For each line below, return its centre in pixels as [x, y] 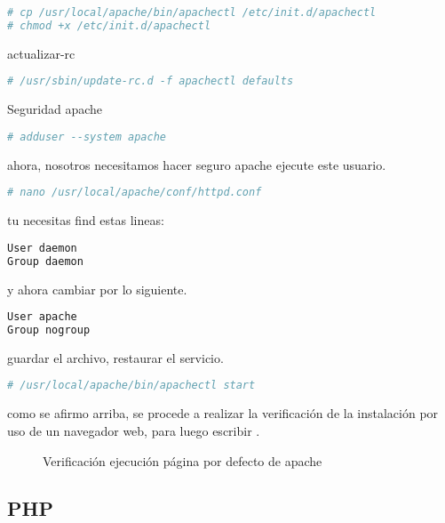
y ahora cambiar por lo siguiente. [97, 289]
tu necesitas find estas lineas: [86, 220]
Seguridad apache [55, 109]
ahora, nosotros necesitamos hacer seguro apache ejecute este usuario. [197, 164]
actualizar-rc [41, 53]
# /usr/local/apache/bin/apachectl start [131, 386]
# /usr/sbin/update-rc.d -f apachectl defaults [151, 81]
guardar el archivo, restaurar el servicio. [115, 357]
